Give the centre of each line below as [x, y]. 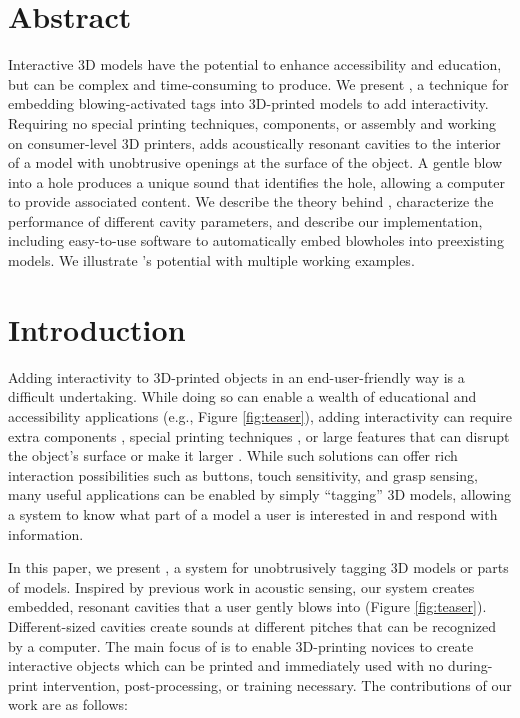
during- [470, 665]
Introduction [97, 328]
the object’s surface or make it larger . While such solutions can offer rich [233, 455]
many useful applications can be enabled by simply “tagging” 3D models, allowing [259, 494]
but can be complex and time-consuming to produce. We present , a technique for [258, 83]
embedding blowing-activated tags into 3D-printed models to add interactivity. [248, 103]
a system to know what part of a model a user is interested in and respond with [253, 513]
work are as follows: [68, 704]
